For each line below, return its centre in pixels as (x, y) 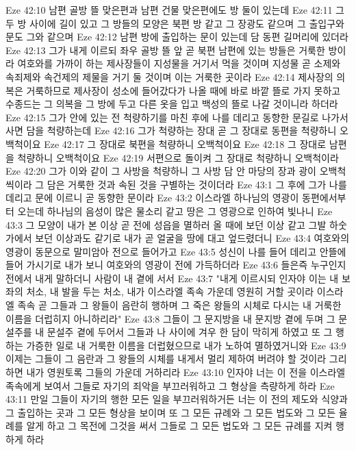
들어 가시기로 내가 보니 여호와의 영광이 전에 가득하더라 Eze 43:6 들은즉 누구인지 (176, 265)
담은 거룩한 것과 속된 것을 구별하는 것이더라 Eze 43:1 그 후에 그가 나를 (197, 184)
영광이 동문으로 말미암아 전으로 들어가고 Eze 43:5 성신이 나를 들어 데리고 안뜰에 (176, 251)
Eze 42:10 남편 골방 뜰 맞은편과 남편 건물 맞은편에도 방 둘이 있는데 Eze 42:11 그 (175, 10)
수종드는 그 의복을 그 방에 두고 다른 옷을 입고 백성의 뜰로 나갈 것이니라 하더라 (172, 104)
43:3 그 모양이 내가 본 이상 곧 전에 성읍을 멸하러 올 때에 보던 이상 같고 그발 (166, 224)
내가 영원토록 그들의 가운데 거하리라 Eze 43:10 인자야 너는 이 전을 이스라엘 (186, 372)
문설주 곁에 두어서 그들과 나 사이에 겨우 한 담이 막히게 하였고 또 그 (190, 332)
